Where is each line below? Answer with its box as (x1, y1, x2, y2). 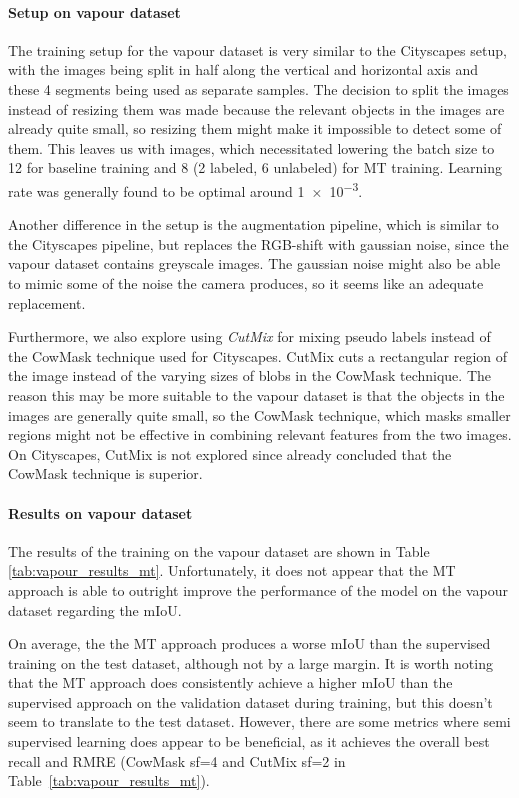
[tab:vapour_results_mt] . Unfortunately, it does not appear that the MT (8, 560, 456, 581)
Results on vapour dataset (8, 502, 193, 523)
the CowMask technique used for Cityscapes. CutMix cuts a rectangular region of (8, 345, 508, 366)
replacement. (8, 292, 86, 313)
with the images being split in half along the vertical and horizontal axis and (8, 59, 479, 80)
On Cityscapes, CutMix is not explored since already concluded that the (8, 443, 452, 464)
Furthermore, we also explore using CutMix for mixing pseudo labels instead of (8, 326, 491, 347)
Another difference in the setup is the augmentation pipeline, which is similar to (8, 214, 499, 235)
